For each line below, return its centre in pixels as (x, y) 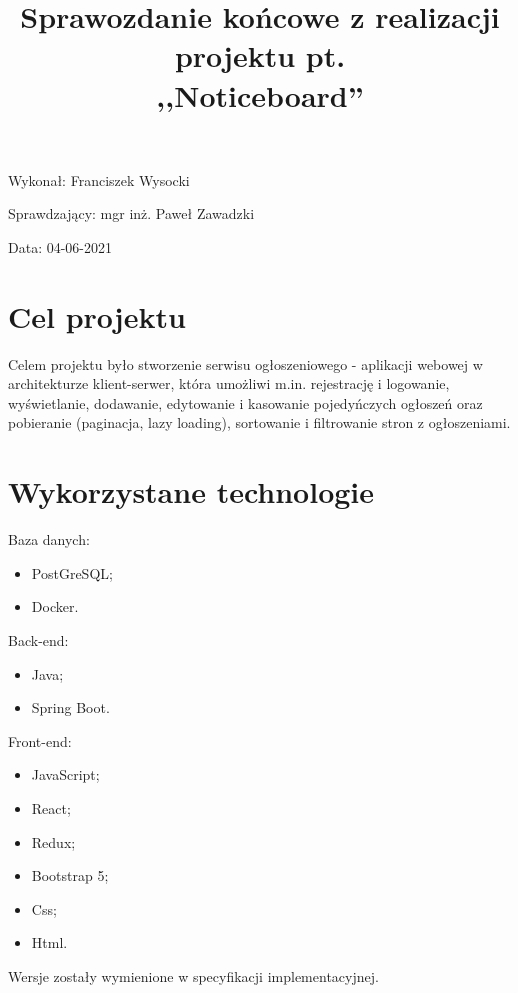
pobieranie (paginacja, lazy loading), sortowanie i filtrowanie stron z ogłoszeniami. (259, 422)
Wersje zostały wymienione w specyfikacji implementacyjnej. (193, 975)
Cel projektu (97, 315)
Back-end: (38, 639)
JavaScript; (65, 774)
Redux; (53, 841)
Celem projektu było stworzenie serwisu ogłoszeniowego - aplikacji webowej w (245, 363)
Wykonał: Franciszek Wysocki (99, 179)
